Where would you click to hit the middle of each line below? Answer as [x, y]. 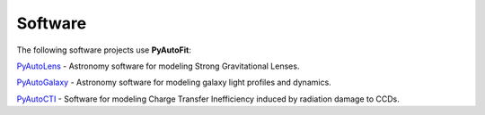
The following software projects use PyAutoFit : [104, 50]
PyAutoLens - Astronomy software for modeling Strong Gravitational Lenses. [158, 66]
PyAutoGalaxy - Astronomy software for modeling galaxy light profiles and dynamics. [174, 82]
